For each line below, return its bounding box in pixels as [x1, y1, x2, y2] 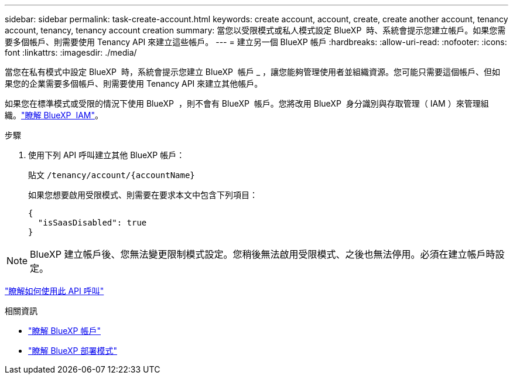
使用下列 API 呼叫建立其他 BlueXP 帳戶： [28, 150, 185, 160]
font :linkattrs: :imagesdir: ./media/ [5, 47, 137, 57]
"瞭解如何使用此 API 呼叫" [5, 286, 104, 296]
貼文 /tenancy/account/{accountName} [28, 170, 195, 180]
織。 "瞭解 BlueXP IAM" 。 [5, 110, 104, 120]
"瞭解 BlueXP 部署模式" [28, 346, 118, 356]
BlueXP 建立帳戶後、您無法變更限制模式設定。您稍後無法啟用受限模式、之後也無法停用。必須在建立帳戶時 [30, 248, 495, 260]
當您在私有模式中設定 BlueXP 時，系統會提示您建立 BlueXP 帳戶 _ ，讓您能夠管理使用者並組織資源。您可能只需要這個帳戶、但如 [5, 67, 501, 77]
